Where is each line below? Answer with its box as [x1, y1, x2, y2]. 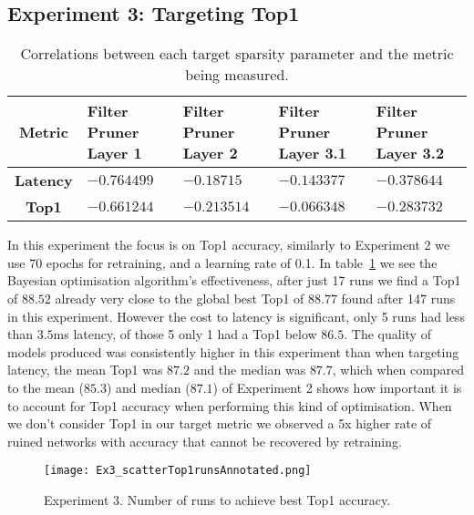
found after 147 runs [341, 288, 456, 307]
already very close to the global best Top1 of [55, 288, 304, 307]
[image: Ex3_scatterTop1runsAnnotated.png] [44, 464, 312, 478]
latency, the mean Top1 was [7, 360, 163, 379]
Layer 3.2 [376, 142, 445, 164]
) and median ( [106, 377, 191, 397]
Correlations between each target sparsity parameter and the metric [20, 43, 454, 65]
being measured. [185, 64, 289, 86]
